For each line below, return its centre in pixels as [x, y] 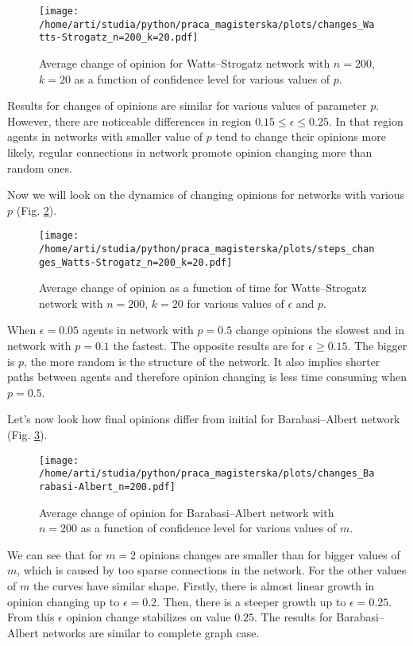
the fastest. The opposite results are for [209, 346]
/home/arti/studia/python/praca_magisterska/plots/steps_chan [207, 249]
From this [31, 617]
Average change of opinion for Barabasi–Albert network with [187, 512]
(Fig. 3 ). [27, 435]
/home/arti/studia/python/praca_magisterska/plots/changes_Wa [207, 24]
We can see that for [55, 554]
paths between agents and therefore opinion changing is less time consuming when [207, 377]
